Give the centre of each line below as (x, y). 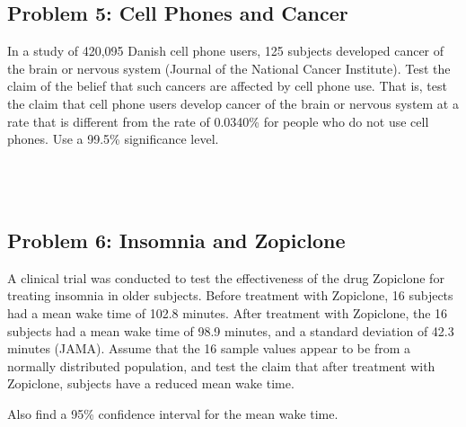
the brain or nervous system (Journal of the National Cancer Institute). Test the (229, 68)
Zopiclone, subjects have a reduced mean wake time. (151, 383)
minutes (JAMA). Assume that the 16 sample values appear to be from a (209, 348)
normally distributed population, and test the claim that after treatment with (221, 365)
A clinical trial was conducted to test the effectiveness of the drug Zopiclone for (226, 277)
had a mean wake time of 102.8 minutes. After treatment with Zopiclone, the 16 (228, 312)
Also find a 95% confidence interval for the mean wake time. (173, 413)
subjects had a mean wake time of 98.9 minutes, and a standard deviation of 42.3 (231, 330)
